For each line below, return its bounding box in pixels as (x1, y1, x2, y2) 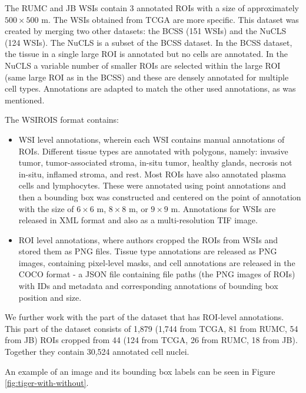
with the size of (18, 202, 74, 214)
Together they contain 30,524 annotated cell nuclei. (5, 345, 189, 358)
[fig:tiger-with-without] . (5, 377, 89, 389)
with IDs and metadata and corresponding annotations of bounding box (18, 280, 278, 292)
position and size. (18, 291, 82, 303)
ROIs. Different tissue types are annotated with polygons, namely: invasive (18, 145, 288, 157)
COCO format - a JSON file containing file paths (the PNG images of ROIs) (18, 268, 295, 280)
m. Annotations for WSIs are (171, 202, 276, 214)
